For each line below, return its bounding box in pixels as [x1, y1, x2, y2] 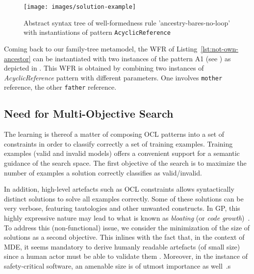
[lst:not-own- [201, 43, 238, 53]
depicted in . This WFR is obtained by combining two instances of [4, 63, 204, 73]
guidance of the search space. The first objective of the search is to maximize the [4, 157, 247, 168]
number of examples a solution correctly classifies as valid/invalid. [4, 167, 202, 177]
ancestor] [4, 53, 31, 63]
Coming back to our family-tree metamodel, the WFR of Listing [4, 43, 198, 53]
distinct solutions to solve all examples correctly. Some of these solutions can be [4, 193, 244, 203]
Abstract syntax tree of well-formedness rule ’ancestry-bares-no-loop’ [24, 17, 230, 27]
